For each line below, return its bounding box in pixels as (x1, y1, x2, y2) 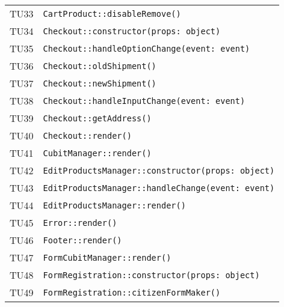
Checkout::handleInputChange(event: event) (43, 96, 245, 106)
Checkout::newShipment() (43, 78, 156, 88)
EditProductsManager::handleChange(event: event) (43, 183, 275, 193)
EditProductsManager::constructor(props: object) (43, 165, 275, 175)
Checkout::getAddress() (43, 113, 152, 123)
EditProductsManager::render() (43, 200, 186, 210)
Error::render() (43, 217, 117, 228)
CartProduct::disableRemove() (43, 8, 181, 19)
